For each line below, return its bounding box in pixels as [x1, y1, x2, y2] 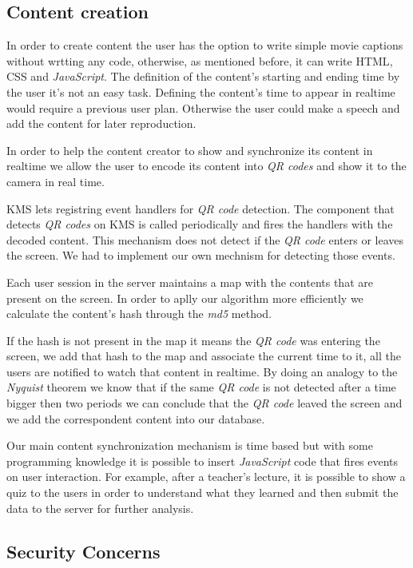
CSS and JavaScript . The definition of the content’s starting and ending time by [6, 68, 400, 85]
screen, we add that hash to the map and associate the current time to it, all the [6, 348, 401, 364]
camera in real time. [6, 173, 105, 189]
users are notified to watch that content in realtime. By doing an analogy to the [6, 363, 398, 379]
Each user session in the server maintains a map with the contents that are [6, 273, 373, 290]
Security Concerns [6, 538, 161, 563]
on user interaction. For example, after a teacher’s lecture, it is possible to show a [6, 468, 406, 485]
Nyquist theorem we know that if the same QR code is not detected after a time [6, 379, 396, 395]
